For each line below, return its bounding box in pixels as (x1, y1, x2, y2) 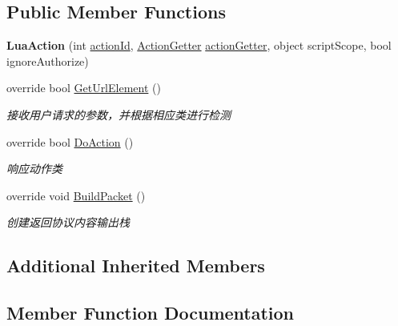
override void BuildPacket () (6, 187, 146, 203)
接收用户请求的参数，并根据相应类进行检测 (6, 106, 231, 123)
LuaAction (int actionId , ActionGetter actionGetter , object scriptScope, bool (6, 37, 392, 54)
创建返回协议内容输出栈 (6, 214, 130, 231)
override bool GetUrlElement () (6, 79, 161, 96)
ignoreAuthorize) (6, 52, 89, 69)
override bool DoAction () (6, 133, 134, 150)
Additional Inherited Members (6, 253, 265, 278)
